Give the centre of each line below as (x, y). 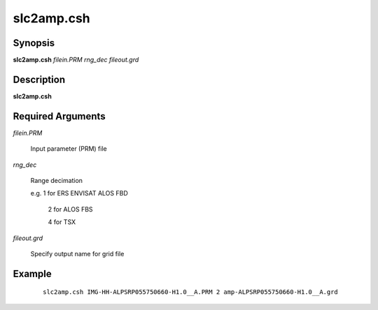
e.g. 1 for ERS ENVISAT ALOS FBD (79, 193)
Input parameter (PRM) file (69, 149)
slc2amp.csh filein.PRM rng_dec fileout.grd (76, 60)
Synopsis (34, 43)
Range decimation (57, 181)
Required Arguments (59, 116)
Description (39, 79)
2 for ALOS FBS (71, 209)
